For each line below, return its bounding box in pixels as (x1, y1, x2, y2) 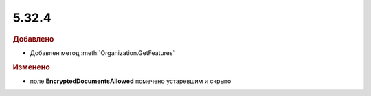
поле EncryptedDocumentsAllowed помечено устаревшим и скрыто (30, 77, 232, 85)
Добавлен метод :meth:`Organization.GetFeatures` (30, 48, 175, 57)
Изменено (12, 62, 51, 71)
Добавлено (12, 34, 54, 44)
